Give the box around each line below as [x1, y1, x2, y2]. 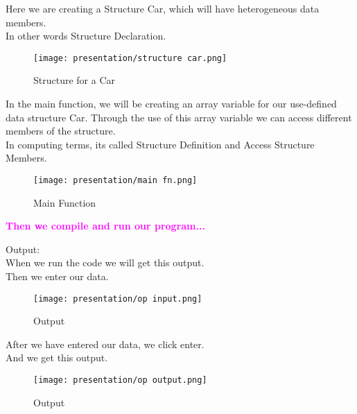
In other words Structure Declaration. [6, 28, 166, 43]
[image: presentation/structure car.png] [33, 53, 227, 63]
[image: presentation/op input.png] [33, 293, 202, 304]
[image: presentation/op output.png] [33, 375, 207, 386]
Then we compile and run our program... [6, 218, 205, 233]
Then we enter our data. [6, 269, 109, 284]
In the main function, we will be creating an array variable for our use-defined [6, 96, 337, 111]
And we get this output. [6, 350, 108, 365]
